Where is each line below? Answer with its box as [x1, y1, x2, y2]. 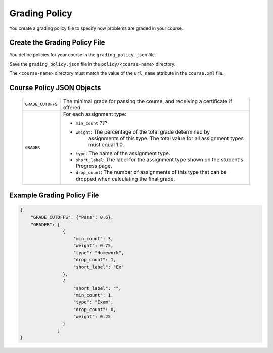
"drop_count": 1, [73, 257, 116, 262]
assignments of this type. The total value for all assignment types [88, 135, 244, 142]
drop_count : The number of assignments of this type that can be [75, 168, 227, 175]
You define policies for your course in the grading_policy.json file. [9, 52, 156, 58]
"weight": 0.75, [73, 243, 114, 249]
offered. [63, 104, 82, 111]
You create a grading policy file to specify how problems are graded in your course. [9, 25, 184, 31]
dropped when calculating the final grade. [75, 175, 175, 182]
